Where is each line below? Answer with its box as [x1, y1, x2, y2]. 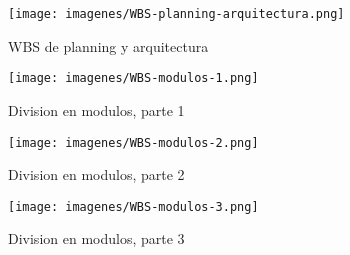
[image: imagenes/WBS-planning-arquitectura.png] [8, 7, 345, 21]
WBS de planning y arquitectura [8, 35, 209, 56]
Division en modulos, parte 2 [8, 164, 185, 185]
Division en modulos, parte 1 [8, 99, 185, 120]
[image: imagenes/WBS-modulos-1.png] [8, 71, 259, 86]
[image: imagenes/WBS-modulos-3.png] [8, 199, 259, 214]
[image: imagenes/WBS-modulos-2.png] [8, 135, 259, 150]
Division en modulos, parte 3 [8, 228, 185, 249]
